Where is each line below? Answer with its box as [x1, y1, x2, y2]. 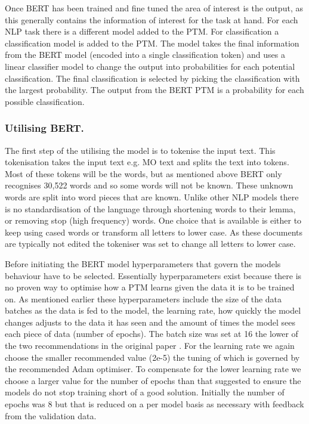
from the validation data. [5, 409, 97, 422]
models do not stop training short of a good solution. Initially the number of [5, 386, 285, 398]
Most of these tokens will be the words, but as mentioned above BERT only [5, 167, 282, 179]
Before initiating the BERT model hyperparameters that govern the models [5, 257, 281, 270]
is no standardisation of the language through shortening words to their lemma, [5, 202, 296, 215]
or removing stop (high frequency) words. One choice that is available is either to [5, 214, 302, 227]
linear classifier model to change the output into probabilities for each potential [5, 60, 295, 72]
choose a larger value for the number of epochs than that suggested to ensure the [5, 374, 301, 386]
